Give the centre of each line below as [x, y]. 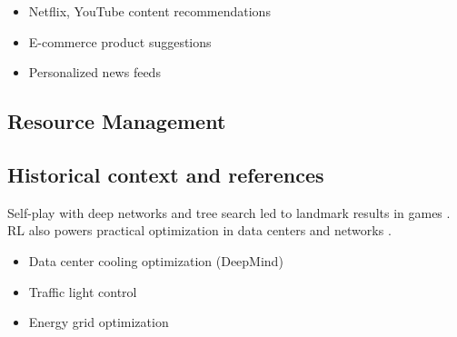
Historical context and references [166, 174]
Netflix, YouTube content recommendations [149, 11]
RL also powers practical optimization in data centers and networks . [199, 230]
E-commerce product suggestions [120, 41]
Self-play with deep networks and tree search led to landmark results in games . [229, 212]
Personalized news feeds [94, 72]
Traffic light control [83, 291]
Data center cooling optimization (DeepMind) [156, 260]
